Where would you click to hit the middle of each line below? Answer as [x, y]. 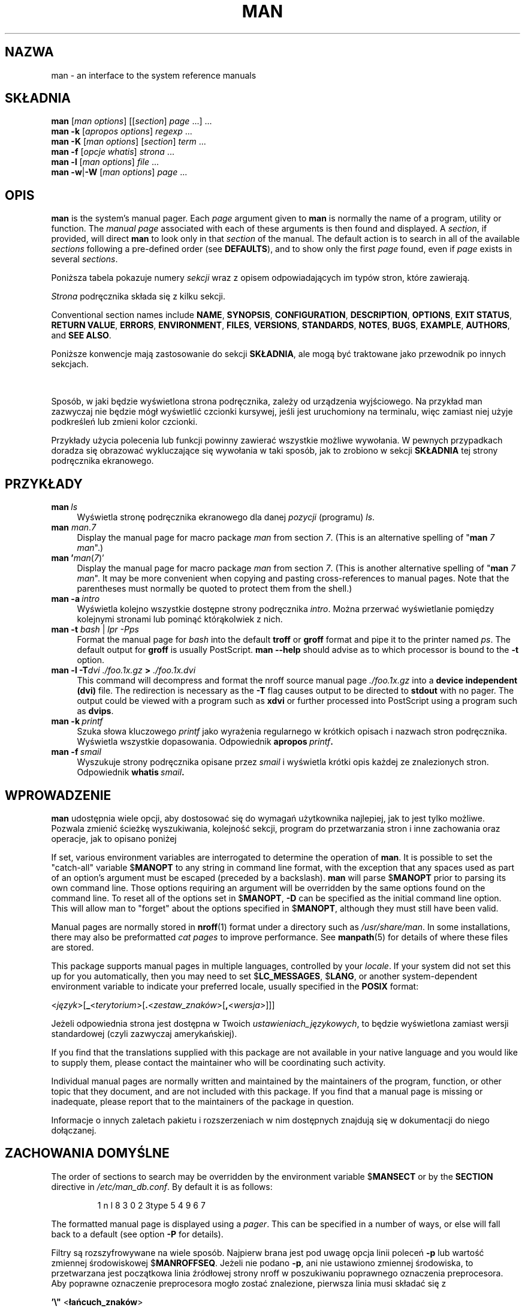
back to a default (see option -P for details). [137, 1234]
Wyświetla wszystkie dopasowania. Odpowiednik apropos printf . [205, 742]
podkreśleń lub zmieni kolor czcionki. [124, 422]
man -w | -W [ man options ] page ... [119, 172]
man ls [64, 507]
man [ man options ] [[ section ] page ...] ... [132, 121]
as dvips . [95, 711]
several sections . [85, 259]
